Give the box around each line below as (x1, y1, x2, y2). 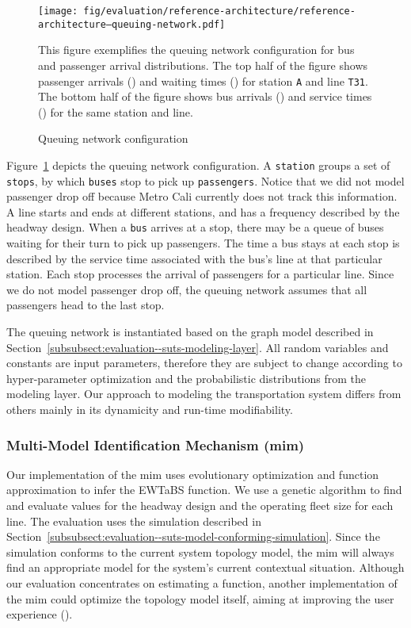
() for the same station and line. (38, 103, 193, 120)
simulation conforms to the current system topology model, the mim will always (6, 543, 394, 560)
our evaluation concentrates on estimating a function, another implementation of (6, 575, 398, 591)
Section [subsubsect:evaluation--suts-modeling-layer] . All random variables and (6, 339, 389, 355)
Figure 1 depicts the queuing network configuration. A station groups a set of (6, 156, 390, 173)
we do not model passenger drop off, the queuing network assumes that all (6, 281, 367, 297)
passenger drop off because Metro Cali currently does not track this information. (6, 188, 398, 205)
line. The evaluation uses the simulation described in (6, 512, 261, 529)
